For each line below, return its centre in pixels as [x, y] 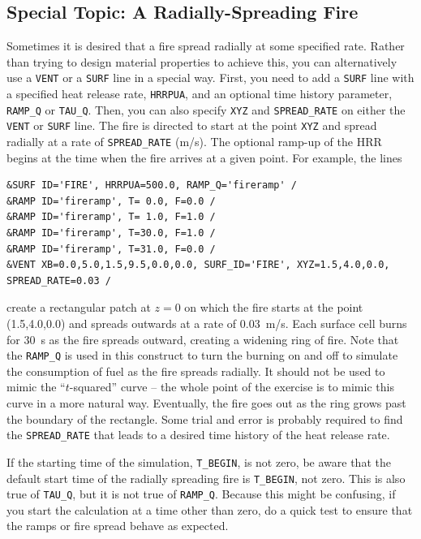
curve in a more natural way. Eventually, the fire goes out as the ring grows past [206, 403]
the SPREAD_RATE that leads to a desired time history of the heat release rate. [198, 435]
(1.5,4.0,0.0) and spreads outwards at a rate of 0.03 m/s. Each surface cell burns [207, 323]
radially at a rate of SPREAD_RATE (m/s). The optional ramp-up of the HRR [194, 142]
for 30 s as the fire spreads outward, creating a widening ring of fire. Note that [203, 339]
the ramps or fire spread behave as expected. [118, 526]
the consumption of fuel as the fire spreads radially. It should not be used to [196, 371]
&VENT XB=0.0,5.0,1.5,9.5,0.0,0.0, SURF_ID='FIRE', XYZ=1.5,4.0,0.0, [198, 265]
